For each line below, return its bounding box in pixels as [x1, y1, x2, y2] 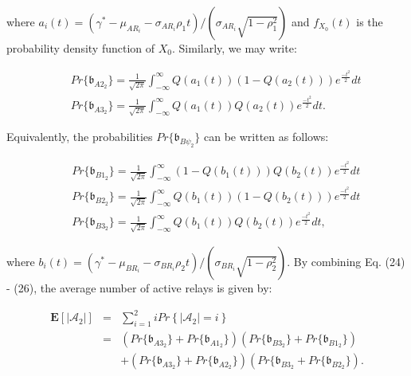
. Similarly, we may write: [172, 40, 297, 56]
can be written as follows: [204, 128, 329, 145]
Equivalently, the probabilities [6, 128, 153, 145]
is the [356, 14, 383, 29]
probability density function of [6, 40, 155, 56]
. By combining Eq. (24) [287, 253, 405, 269]
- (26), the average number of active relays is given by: [6, 279, 272, 296]
